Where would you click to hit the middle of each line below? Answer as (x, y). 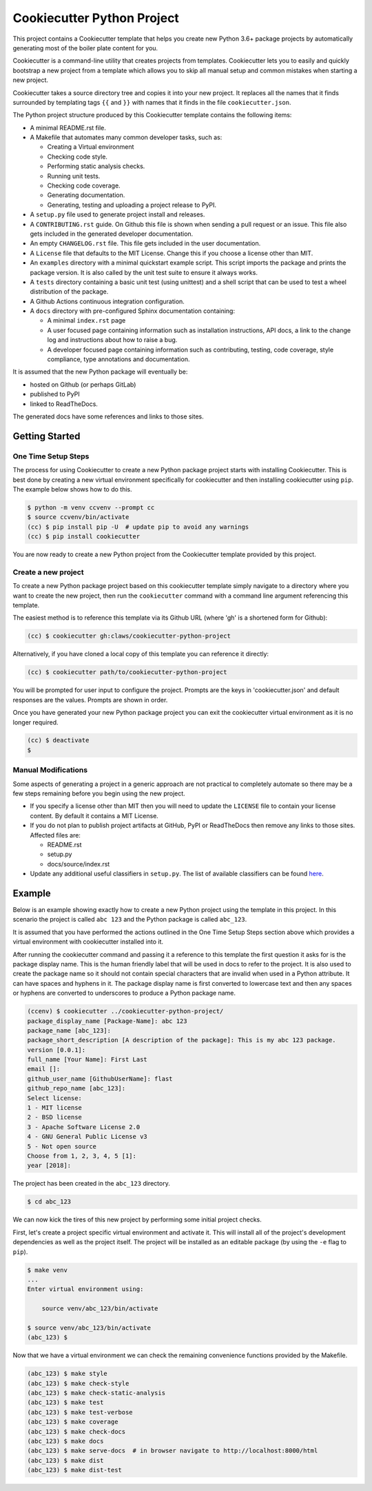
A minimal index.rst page (86, 321)
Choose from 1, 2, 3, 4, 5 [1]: (82, 1156)
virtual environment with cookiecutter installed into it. (88, 942)
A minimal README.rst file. (68, 128)
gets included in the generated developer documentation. (112, 234)
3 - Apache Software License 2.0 (84, 1127)
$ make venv (48, 1270)
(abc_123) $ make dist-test (74, 1470)
